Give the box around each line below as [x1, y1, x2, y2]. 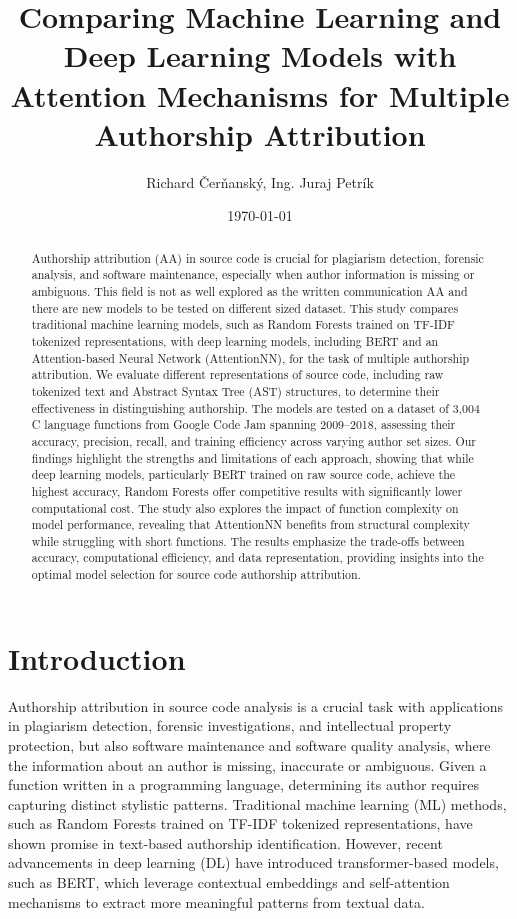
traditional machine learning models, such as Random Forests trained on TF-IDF [31, 316, 455, 333]
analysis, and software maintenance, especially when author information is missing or [31, 266, 475, 283]
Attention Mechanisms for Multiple [10, 74, 510, 115]
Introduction [8, 637, 186, 678]
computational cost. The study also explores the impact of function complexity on [31, 499, 459, 516]
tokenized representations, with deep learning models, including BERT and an [31, 332, 439, 349]
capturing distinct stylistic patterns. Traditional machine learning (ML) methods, [8, 793, 507, 814]
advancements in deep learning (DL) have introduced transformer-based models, [8, 852, 499, 873]
